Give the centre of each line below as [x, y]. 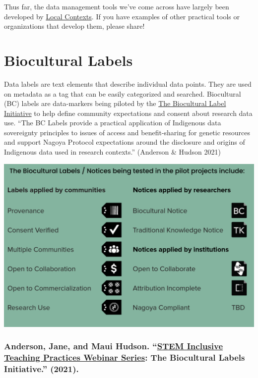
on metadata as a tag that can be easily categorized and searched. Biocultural [123, 93]
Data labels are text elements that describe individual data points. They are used [128, 83]
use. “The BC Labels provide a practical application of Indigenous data [113, 123]
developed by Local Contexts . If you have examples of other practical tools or [122, 16]
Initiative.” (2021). [41, 369]
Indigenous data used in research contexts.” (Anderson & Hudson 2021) [112, 152]
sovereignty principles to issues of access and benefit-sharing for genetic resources [127, 132]
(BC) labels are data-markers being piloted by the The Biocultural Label [115, 103]
